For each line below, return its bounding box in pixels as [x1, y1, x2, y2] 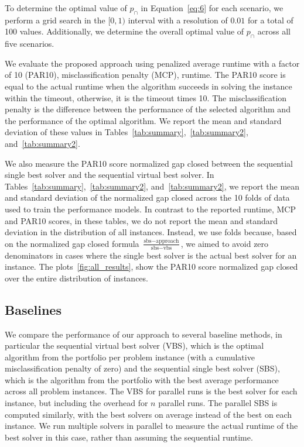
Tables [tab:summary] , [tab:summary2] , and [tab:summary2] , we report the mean [5, 180, 300, 192]
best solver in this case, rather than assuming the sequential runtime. [5, 431, 253, 443]
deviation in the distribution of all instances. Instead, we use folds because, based [5, 226, 297, 238]
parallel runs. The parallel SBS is [158, 397, 278, 409]
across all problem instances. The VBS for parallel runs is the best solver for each [5, 385, 298, 397]
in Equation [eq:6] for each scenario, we [141, 2, 283, 13]
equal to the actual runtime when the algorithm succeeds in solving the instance [5, 80, 292, 92]
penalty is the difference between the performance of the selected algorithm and [5, 103, 291, 115]
